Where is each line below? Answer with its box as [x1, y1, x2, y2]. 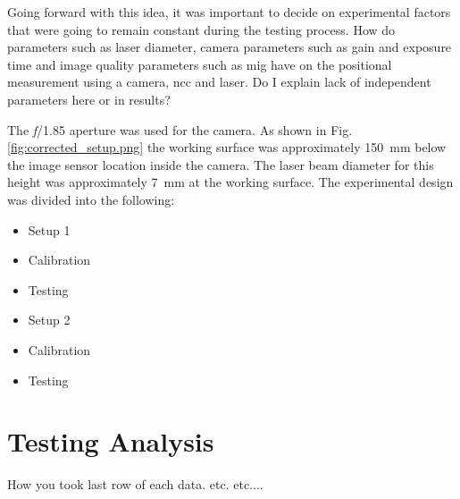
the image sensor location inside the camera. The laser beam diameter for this [7, 155, 434, 173]
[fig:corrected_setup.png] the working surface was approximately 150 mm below [7, 138, 447, 156]
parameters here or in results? [7, 89, 171, 108]
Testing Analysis [7, 423, 214, 460]
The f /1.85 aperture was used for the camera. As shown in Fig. [7, 120, 353, 139]
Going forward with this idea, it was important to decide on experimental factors [7, 3, 451, 21]
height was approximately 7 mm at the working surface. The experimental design [7, 173, 454, 191]
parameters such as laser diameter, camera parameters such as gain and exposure [7, 38, 452, 56]
